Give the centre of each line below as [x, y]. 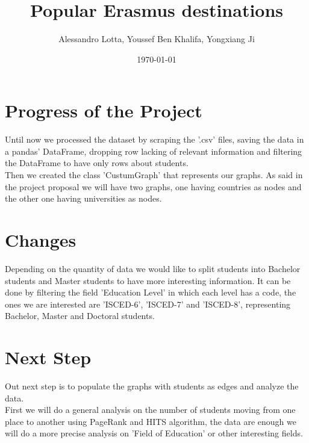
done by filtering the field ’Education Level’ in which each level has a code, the [151, 292]
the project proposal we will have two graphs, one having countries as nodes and [153, 186]
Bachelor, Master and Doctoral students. [80, 316]
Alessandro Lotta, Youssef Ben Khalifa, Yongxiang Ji [157, 39]
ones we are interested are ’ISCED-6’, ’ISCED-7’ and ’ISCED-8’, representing [148, 304]
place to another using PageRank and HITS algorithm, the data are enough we [151, 421]
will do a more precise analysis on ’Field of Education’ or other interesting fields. [154, 433]
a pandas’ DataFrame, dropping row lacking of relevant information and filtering [154, 151]
